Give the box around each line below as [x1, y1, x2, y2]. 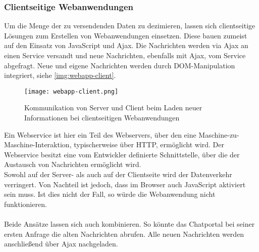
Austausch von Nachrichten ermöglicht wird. [4, 159, 141, 170]
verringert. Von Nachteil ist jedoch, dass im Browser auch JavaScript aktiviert [4, 179, 246, 189]
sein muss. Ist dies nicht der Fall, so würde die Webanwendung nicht [4, 189, 216, 199]
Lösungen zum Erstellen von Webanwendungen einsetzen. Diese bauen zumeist [4, 30, 247, 40]
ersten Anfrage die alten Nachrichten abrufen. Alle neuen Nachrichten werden [4, 228, 244, 239]
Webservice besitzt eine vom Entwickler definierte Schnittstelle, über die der [4, 149, 240, 159]
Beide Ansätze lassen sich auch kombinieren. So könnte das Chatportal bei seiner [4, 218, 255, 229]
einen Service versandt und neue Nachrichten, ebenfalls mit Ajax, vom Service [4, 50, 246, 60]
